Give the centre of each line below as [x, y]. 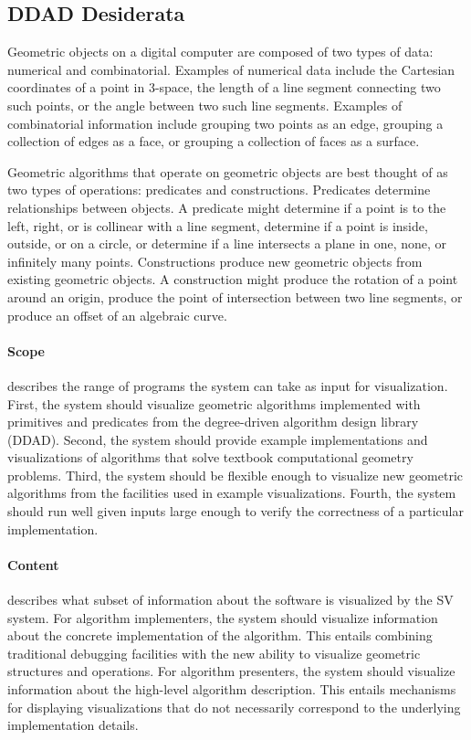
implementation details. [73, 725]
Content [33, 564]
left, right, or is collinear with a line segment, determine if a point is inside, [218, 225]
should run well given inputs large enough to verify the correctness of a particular [235, 511]
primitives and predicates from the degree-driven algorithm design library [213, 422]
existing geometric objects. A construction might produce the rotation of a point [233, 279]
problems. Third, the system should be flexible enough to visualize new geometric [235, 475]
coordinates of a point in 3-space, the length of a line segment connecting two [224, 87]
